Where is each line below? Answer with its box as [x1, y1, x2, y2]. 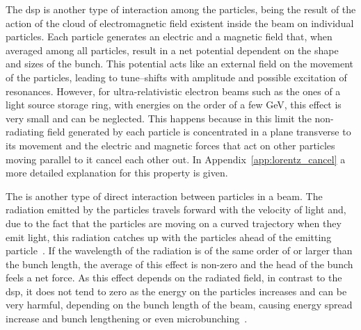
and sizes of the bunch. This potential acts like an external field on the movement [6, 56, 354, 71]
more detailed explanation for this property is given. [6, 165, 228, 180]
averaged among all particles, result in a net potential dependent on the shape [6, 42, 339, 57]
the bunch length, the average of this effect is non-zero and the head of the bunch [6, 256, 353, 271]
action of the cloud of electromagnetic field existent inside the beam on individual [6, 15, 354, 30]
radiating [6, 124, 45, 139]
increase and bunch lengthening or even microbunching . [6, 311, 248, 326]
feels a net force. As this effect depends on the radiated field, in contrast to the [6, 270, 342, 285]
